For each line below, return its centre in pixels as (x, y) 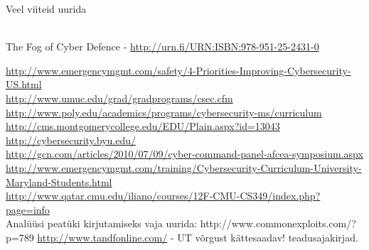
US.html (24, 84)
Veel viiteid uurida (46, 9)
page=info (28, 209)
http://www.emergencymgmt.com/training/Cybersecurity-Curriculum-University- (184, 167)
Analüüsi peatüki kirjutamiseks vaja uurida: (102, 223)
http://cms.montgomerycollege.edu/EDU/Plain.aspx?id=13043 (143, 126)
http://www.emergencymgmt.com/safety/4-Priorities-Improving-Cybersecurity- (178, 70)
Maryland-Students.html (59, 181)
